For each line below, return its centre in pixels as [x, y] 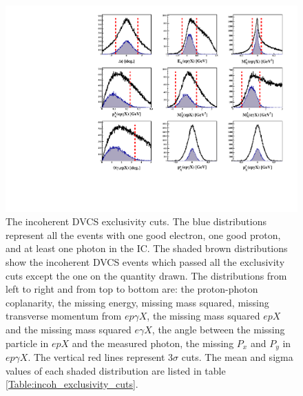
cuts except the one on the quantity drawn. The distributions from [146, 275]
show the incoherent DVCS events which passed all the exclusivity [145, 262]
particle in [27, 343]
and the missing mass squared [69, 329]
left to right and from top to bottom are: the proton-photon [132, 289]
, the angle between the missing [218, 329]
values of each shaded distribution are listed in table [116, 370]
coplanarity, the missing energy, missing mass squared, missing [137, 302]
